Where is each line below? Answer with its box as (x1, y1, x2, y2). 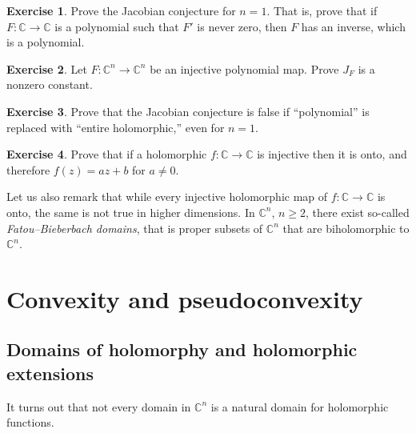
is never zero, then (197, 18, 287, 34)
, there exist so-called (306, 203, 410, 220)
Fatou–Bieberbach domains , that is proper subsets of (6, 219, 263, 236)
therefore (6, 161, 50, 178)
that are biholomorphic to (282, 219, 410, 236)
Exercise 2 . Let (6, 60, 87, 77)
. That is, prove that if (266, 2, 378, 18)
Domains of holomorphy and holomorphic (6, 337, 358, 362)
